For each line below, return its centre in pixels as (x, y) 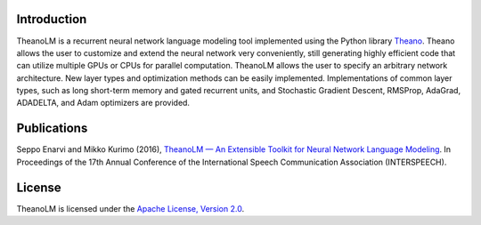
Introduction (52, 19)
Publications (52, 129)
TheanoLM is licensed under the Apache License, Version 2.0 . (130, 208)
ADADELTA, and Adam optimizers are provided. (103, 103)
